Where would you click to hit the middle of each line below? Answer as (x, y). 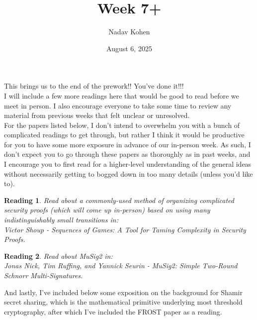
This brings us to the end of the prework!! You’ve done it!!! (94, 86)
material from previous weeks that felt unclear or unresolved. (97, 115)
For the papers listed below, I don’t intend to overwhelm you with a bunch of (122, 125)
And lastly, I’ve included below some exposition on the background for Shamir (123, 292)
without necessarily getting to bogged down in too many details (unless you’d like (128, 173)
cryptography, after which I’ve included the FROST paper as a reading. (113, 311)
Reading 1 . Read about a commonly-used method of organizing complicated (119, 200)
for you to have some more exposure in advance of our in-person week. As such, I (128, 144)
